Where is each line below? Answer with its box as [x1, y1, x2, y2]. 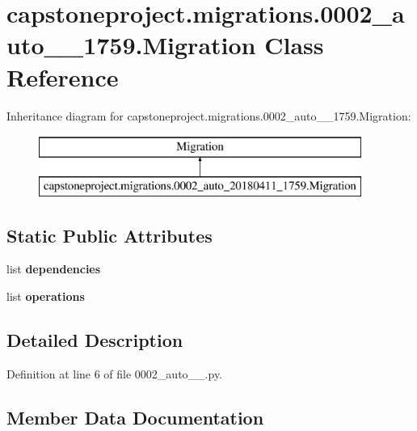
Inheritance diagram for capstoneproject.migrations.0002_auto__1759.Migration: [6, 107, 411, 124]
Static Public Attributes [6, 222, 213, 247]
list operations [6, 288, 85, 305]
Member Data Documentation [6, 404, 264, 429]
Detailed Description [6, 327, 183, 353]
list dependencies [6, 260, 101, 277]
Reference [6, 60, 119, 93]
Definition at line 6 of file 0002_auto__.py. [6, 365, 223, 382]
